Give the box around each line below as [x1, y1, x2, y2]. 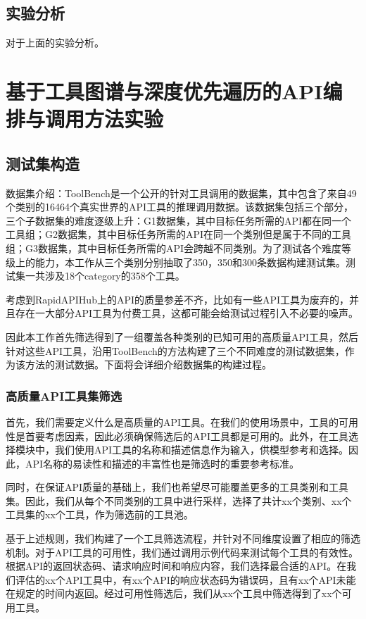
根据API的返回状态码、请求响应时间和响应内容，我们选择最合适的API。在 [6, 558, 347, 573]
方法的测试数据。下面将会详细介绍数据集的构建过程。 [25, 357, 272, 372]
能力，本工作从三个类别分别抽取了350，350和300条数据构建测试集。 [34, 254, 346, 269]
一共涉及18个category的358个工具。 [25, 268, 185, 283]
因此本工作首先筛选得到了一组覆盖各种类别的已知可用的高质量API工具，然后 [6, 329, 359, 344]
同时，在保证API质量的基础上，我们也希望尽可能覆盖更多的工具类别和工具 [6, 480, 349, 494]
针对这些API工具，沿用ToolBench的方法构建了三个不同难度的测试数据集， [6, 343, 345, 358]
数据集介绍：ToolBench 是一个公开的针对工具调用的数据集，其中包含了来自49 [6, 185, 357, 200]
